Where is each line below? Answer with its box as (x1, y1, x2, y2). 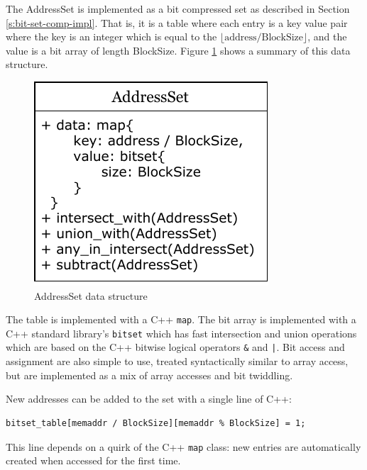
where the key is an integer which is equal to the (6, 29, 217, 44)
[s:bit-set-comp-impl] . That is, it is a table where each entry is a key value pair (6, 15, 348, 30)
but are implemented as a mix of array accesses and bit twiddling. (6, 367, 293, 382)
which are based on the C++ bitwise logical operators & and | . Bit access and (6, 340, 345, 354)
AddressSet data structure (34, 288, 148, 303)
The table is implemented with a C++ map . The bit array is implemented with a (6, 312, 356, 327)
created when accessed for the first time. (6, 453, 181, 468)
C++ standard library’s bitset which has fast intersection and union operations (6, 325, 357, 340)
